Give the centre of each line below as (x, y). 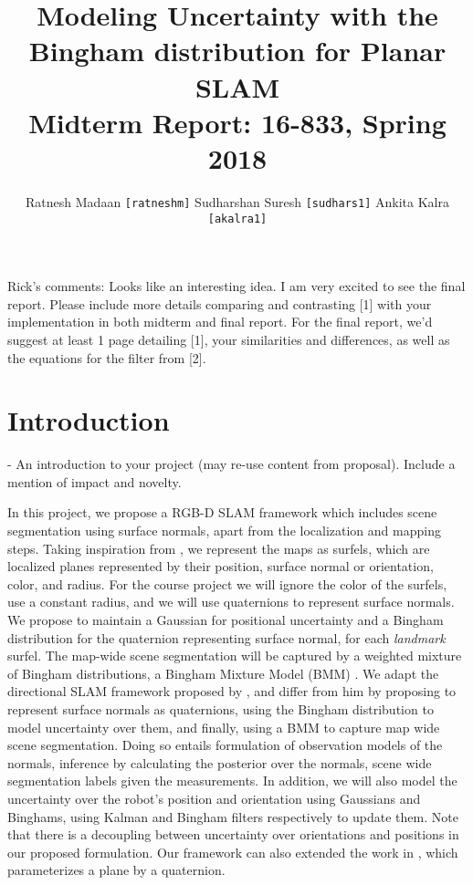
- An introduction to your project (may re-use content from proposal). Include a (231, 464)
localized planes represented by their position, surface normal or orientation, (221, 566)
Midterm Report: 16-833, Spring (237, 122)
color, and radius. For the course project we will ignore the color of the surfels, (227, 583)
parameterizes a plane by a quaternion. (116, 870)
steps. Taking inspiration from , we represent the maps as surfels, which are (219, 548)
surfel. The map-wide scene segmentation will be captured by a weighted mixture (235, 656)
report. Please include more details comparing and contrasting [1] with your (220, 303)
